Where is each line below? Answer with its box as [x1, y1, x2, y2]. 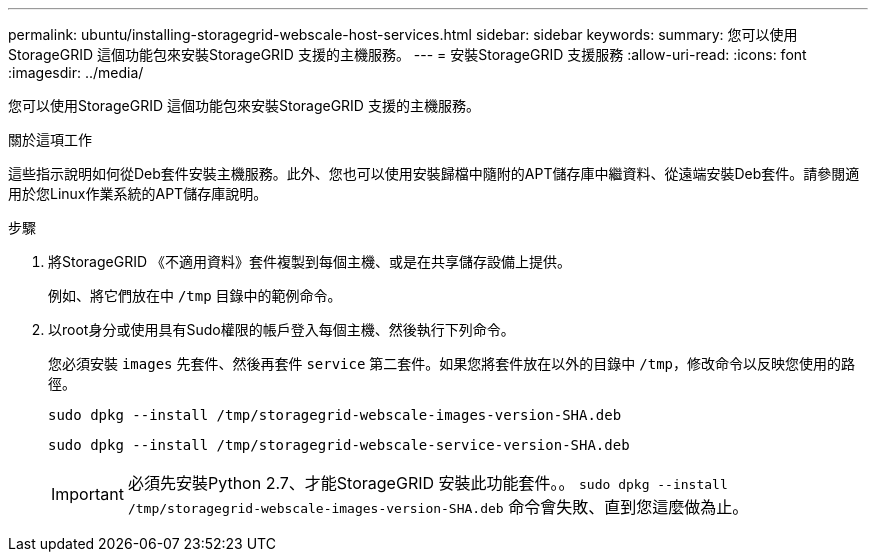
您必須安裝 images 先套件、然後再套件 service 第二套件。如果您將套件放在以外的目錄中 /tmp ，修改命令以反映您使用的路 [48, 355, 855, 372]
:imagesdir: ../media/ [8, 64, 144, 81]
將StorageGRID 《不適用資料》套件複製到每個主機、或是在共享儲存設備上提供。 [48, 253, 571, 270]
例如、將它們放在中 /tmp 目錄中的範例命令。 [48, 287, 342, 304]
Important [51, 484, 124, 504]
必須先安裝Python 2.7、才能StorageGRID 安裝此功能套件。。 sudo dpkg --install [127, 473, 728, 493]
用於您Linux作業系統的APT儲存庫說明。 [8, 185, 268, 202]
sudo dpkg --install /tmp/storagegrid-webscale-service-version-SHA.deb [48, 437, 630, 453]
